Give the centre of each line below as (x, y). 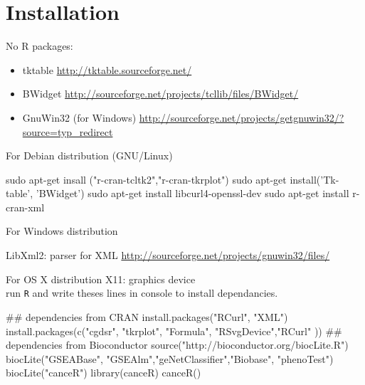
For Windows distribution (62, 231)
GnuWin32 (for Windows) (79, 117)
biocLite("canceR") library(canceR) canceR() (104, 373)
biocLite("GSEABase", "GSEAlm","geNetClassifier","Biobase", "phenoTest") (170, 358)
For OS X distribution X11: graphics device (101, 279)
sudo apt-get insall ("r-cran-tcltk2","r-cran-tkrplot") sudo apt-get (146, 179)
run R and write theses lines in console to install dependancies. (142, 293)
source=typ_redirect (68, 131)
